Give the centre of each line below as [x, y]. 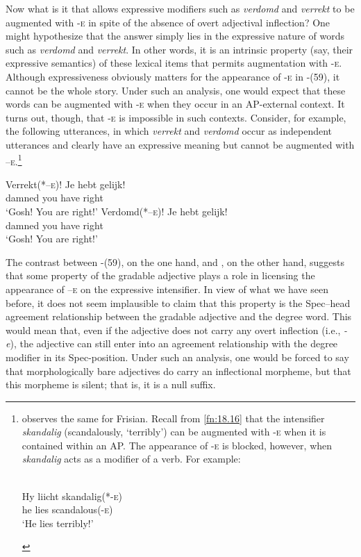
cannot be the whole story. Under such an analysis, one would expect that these [176, 90]
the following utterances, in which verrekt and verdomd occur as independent [169, 131]
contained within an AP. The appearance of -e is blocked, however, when [177, 445]
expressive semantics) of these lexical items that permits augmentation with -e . [174, 63]
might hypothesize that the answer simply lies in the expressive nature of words [175, 36]
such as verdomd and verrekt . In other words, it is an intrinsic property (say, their [179, 49]
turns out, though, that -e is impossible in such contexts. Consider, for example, [176, 117]
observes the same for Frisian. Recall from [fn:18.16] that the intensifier [173, 418]
